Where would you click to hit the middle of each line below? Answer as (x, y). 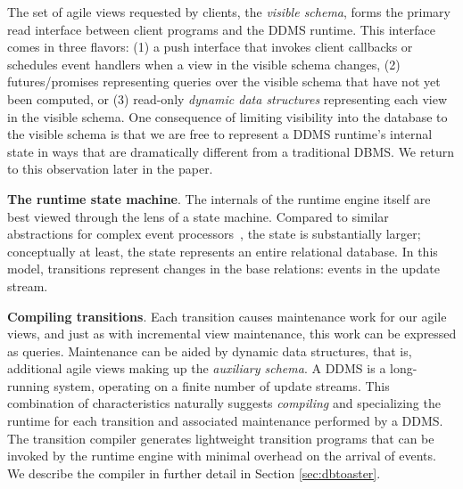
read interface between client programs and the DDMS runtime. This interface (221, 29)
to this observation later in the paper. (110, 169)
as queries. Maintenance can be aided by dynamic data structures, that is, (210, 350)
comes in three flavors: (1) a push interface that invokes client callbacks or (210, 47)
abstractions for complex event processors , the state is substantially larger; (214, 234)
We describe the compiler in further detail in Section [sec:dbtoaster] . (194, 473)
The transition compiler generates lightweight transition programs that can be (221, 438)
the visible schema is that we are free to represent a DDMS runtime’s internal (220, 134)
